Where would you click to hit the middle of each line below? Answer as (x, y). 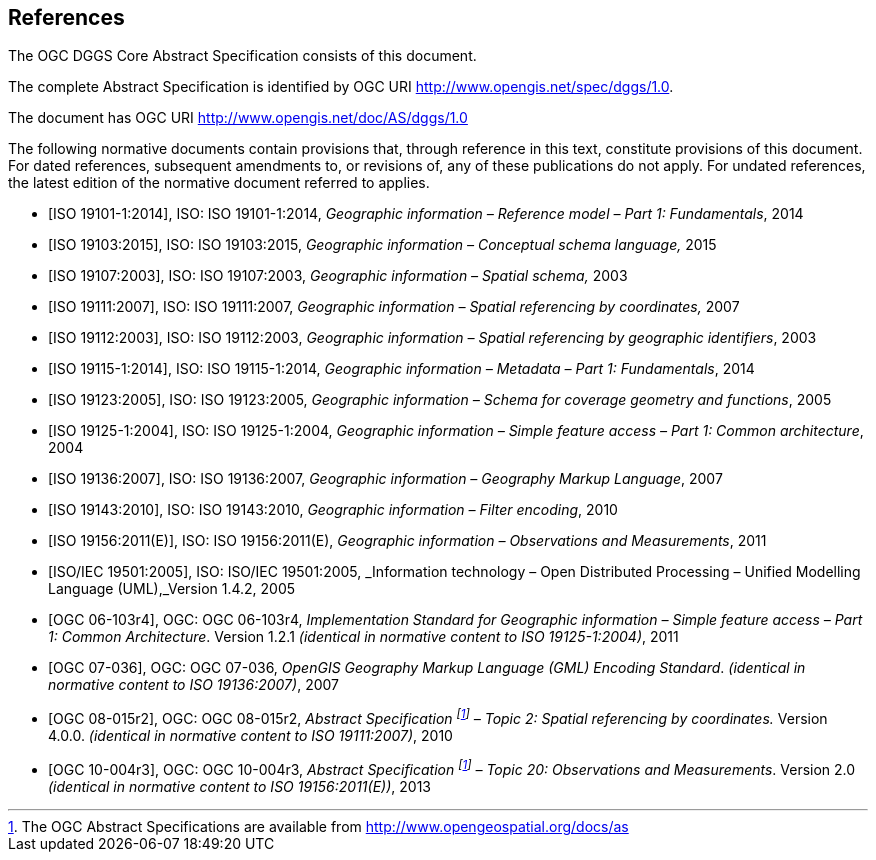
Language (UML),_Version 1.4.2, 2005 (172, 589)
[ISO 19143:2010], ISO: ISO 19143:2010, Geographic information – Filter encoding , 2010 (333, 510)
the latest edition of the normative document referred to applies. (219, 183)
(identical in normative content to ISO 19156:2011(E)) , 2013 (239, 786)
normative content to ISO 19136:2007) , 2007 (193, 685)
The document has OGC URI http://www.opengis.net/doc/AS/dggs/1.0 (238, 118)
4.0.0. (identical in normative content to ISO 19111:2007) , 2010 (250, 736)
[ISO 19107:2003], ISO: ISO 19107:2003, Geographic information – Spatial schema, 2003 (338, 276)
